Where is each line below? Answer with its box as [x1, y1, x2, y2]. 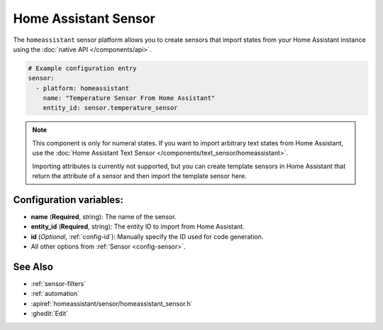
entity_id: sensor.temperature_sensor [43, 104, 178, 112]
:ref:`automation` [30, 290, 80, 298]
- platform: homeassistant [35, 84, 130, 92]
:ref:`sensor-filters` [30, 280, 87, 288]
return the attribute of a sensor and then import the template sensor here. [32, 172, 248, 180]
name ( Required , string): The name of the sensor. [30, 212, 177, 221]
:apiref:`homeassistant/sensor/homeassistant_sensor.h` [30, 299, 193, 308]
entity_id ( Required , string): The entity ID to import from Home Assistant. [30, 222, 245, 231]
